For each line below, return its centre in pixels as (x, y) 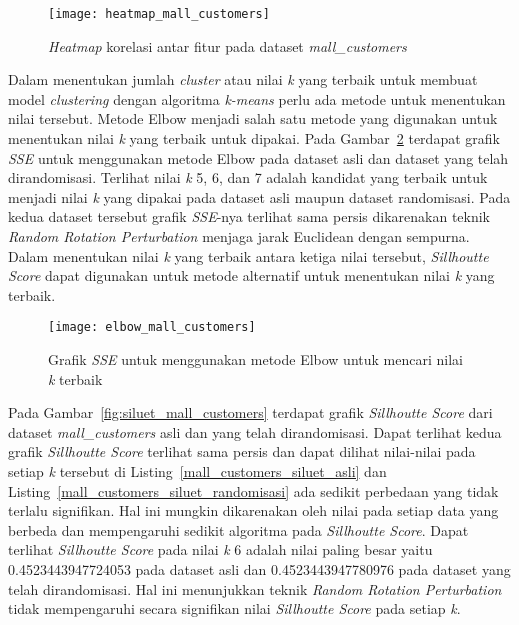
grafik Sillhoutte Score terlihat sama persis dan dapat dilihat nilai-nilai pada (242, 451)
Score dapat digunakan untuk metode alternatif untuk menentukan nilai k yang (251, 275)
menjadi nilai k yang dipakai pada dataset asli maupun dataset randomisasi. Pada (259, 196)
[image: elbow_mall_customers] (152, 327)
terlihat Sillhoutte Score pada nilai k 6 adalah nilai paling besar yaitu (220, 549)
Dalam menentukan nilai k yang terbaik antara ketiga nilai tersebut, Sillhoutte (248, 255)
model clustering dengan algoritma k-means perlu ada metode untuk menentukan (257, 98)
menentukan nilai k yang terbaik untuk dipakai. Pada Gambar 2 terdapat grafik (254, 138)
